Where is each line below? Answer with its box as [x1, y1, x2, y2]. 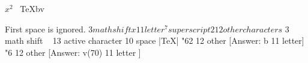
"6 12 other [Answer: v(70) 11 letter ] [5, 46, 141, 58]
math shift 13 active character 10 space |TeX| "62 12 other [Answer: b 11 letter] [5, 34, 304, 47]
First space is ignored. [5, 22, 86, 35]
